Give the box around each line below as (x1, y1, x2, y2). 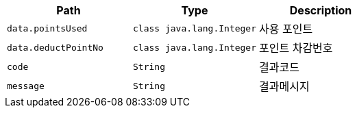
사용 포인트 (259, 22, 313, 36)
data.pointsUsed (7, 23, 88, 34)
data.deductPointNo (7, 42, 103, 53)
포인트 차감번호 (259, 41, 333, 55)
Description (289, 3, 352, 17)
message (7, 80, 45, 91)
